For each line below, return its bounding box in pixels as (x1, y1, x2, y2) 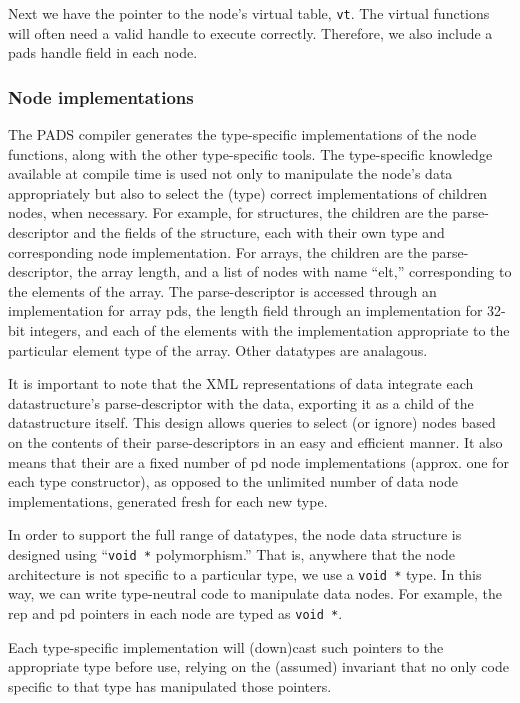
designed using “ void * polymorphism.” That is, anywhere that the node (8, 543, 456, 564)
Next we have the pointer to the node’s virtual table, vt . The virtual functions (8, 3, 490, 23)
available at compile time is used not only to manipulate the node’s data (8, 163, 453, 184)
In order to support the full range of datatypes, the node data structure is (8, 524, 462, 545)
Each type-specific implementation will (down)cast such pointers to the (8, 636, 444, 657)
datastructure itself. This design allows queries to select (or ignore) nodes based (8, 412, 496, 433)
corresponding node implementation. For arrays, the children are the (8, 241, 428, 262)
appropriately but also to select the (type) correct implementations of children (8, 182, 488, 203)
